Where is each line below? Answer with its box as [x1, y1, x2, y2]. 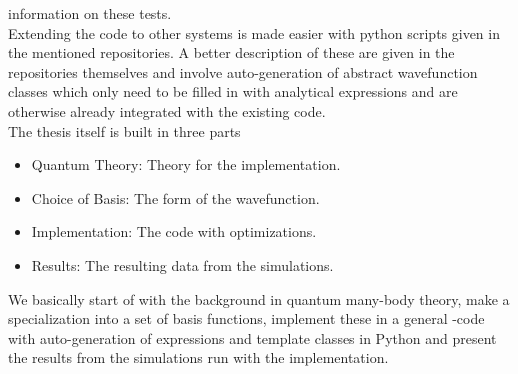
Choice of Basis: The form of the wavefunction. [31, 187, 320, 208]
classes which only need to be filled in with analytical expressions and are [8, 81, 458, 102]
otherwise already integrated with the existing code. [8, 100, 326, 121]
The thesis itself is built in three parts [8, 120, 241, 141]
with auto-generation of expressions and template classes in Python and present [8, 327, 497, 348]
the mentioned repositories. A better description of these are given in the [8, 42, 455, 63]
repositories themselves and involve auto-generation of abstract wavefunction [8, 61, 478, 82]
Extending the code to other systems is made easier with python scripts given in [8, 22, 500, 43]
